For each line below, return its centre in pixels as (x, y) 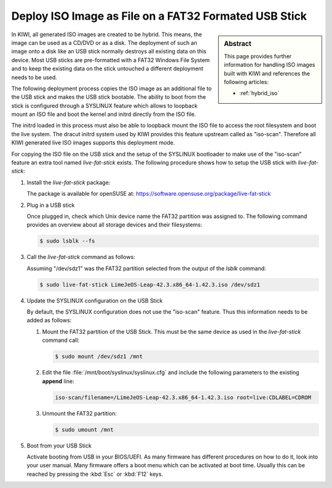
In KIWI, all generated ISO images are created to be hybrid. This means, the (107, 34)
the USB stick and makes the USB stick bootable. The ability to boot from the (109, 97)
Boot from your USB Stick (59, 446)
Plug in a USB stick (51, 205)
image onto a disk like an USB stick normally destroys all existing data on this (109, 52)
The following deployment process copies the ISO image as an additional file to (112, 88)
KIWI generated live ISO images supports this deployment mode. (93, 143)
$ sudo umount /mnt (84, 429)
